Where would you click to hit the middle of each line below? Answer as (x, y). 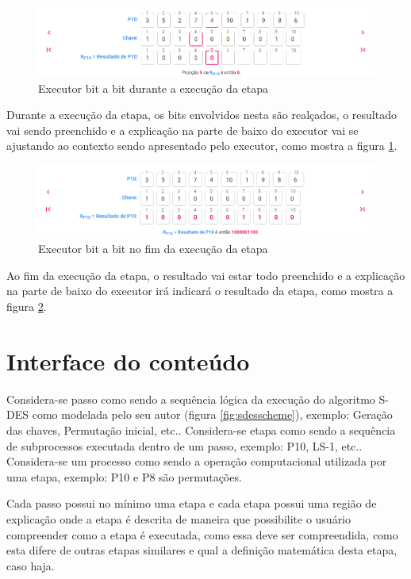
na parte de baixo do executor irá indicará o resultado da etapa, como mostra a (200, 291)
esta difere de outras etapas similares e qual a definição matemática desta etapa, (202, 550)
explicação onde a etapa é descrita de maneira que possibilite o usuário (179, 518)
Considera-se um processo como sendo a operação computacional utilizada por (197, 461)
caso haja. (31, 565)
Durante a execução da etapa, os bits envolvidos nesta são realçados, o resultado (202, 115)
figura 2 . (27, 307)
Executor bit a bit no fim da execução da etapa (153, 249)
